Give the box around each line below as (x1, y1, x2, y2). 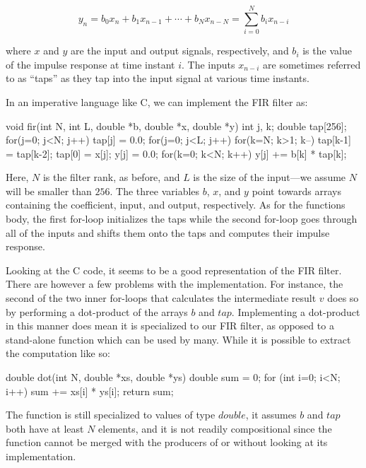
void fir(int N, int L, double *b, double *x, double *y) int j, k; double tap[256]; (6, 118, 347, 133)
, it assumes (245, 407, 297, 422)
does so (327, 291, 359, 305)
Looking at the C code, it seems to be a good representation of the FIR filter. (6, 262, 342, 277)
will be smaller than (6, 183, 92, 198)
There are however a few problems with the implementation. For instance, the (6, 276, 343, 291)
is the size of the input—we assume (193, 170, 346, 185)
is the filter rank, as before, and (42, 170, 180, 185)
